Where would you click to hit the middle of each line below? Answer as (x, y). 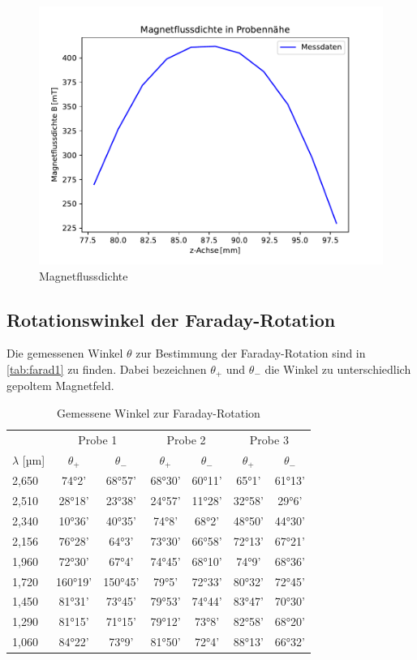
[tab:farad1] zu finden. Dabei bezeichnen (107, 369)
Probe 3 (269, 439)
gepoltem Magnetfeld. (60, 386)
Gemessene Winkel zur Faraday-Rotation (159, 413)
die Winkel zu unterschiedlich (338, 369)
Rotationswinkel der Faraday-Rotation (171, 319)
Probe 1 (98, 439)
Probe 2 (186, 439)
